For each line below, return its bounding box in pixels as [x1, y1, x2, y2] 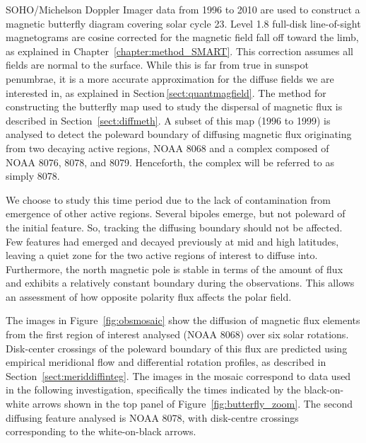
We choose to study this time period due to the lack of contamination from [6, 192, 331, 207]
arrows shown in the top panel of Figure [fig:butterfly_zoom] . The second [33, 396, 353, 411]
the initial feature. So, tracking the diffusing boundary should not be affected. [6, 219, 343, 234]
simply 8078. [6, 168, 60, 183]
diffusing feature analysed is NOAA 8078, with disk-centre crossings [6, 410, 299, 425]
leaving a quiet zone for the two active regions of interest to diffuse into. [6, 248, 318, 263]
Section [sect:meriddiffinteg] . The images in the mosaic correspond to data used [6, 368, 351, 383]
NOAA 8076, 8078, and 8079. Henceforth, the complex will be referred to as [6, 154, 334, 169]
